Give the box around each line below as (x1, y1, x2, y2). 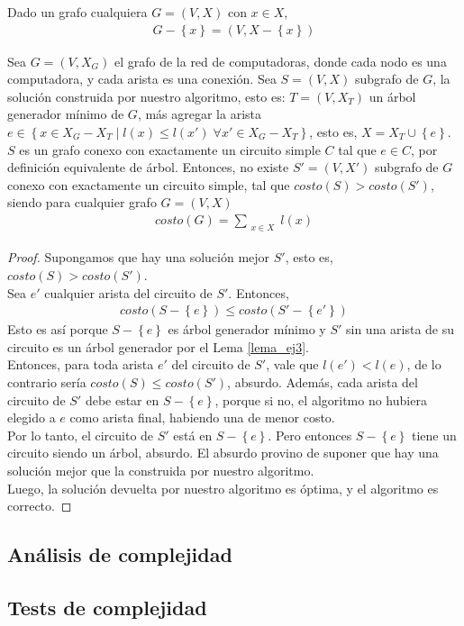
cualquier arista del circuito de (44, 283, 213, 302)
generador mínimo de (7, 104, 124, 123)
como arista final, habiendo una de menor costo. (69, 408, 335, 427)
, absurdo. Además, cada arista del (227, 373, 418, 392)
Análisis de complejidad (7, 540, 232, 568)
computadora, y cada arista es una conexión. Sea (7, 69, 277, 88)
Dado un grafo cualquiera (7, 3, 148, 21)
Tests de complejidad (7, 593, 207, 621)
